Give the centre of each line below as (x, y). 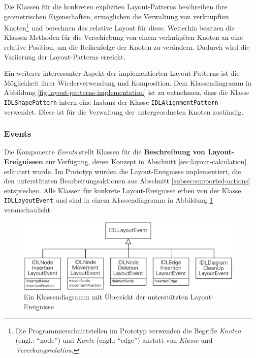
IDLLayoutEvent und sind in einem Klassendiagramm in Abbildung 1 (109, 200)
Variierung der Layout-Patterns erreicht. (65, 56)
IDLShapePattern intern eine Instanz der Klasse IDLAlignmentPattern (111, 102)
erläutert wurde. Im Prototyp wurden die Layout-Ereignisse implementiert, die (123, 171)
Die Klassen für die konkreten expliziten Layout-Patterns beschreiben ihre (116, 6)
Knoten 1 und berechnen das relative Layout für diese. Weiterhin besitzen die (119, 27)
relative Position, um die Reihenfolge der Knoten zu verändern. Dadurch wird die (127, 47)
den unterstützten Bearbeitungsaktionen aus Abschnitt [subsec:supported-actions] (127, 181)
